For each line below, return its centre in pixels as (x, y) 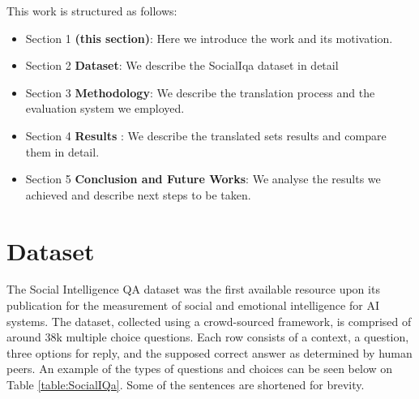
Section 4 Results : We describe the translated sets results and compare (206, 135)
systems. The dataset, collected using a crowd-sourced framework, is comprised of (209, 321)
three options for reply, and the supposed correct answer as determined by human (209, 352)
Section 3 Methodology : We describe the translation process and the (200, 92)
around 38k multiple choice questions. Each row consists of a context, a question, (208, 337)
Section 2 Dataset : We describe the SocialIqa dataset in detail (182, 65)
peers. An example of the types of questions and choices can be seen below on (200, 369)
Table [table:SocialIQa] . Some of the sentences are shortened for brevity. (186, 385)
